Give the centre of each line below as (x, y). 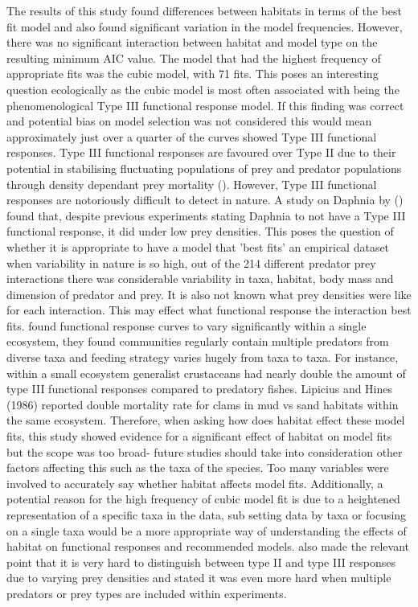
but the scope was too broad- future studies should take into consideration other (205, 451)
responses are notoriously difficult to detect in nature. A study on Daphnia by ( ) (205, 200)
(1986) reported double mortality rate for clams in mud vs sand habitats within (203, 404)
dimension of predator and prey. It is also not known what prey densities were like (209, 294)
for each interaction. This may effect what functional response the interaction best (209, 310)
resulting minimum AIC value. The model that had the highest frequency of (194, 57)
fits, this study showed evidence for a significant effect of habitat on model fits (199, 436)
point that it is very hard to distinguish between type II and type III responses (201, 562)
